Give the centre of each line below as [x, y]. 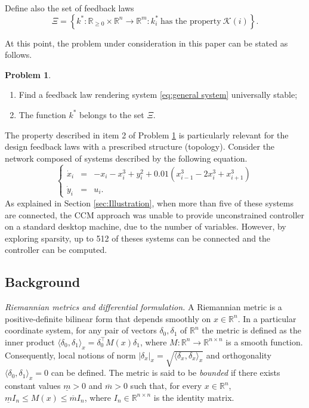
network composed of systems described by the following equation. [126, 158]
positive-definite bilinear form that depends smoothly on [108, 318]
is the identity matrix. [194, 397]
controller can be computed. [56, 250]
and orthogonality [239, 355]
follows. [18, 55]
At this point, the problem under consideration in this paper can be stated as [146, 43]
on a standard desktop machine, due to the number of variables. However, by [146, 226]
